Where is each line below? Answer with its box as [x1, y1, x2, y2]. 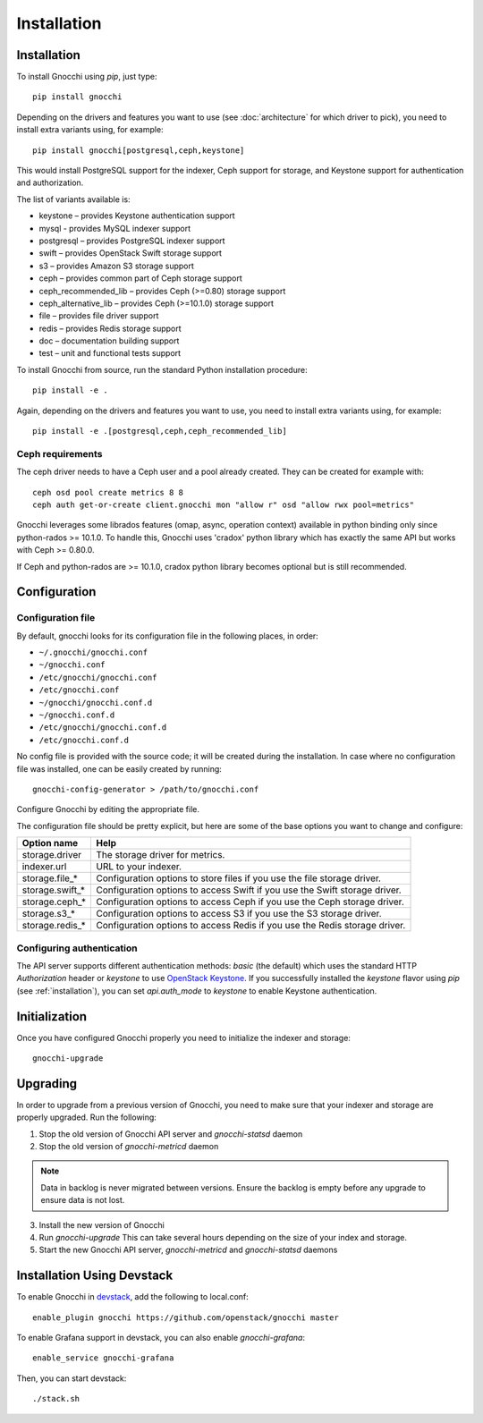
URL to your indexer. [96, 860, 182, 873]
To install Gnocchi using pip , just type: [16, 72, 157, 82]
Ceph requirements [16, 447, 103, 460]
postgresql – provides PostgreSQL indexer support [38, 235, 225, 246]
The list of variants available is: [16, 193, 131, 205]
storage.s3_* [21, 908, 76, 920]
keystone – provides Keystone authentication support [38, 210, 236, 221]
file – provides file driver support [38, 310, 159, 321]
